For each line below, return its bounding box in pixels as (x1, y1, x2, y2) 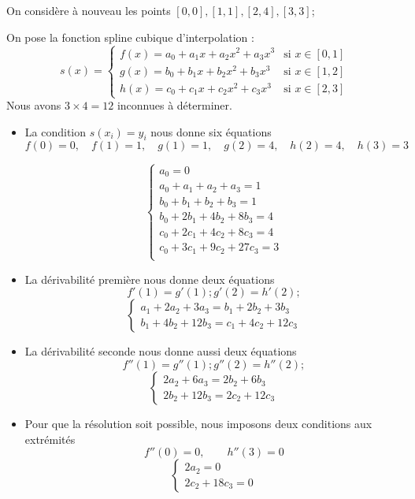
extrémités (24, 430, 76, 447)
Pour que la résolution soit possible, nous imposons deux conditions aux (24, 415, 372, 432)
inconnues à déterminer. (117, 97, 232, 114)
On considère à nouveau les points (6, 2, 171, 18)
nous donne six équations (150, 123, 272, 140)
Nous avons (6, 97, 61, 114)
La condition (24, 123, 87, 140)
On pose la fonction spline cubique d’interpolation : (6, 28, 254, 45)
